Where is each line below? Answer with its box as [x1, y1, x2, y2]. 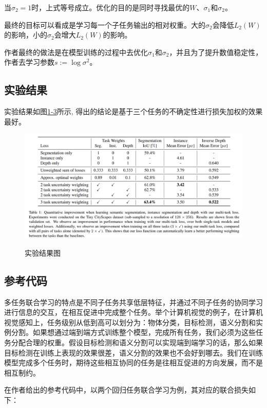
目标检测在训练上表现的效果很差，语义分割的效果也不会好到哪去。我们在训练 [4, 347, 263, 358]
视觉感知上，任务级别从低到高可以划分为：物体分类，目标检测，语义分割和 [4, 316, 256, 327]
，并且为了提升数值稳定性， [169, 46, 263, 57]
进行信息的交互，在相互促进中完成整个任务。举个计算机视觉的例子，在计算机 [4, 307, 263, 317]
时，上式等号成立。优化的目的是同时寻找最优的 [31, 2, 190, 12]
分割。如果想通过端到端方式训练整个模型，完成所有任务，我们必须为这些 [11, 327, 256, 338]
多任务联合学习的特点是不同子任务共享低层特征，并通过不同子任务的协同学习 [4, 296, 263, 307]
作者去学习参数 [4, 57, 54, 67]
